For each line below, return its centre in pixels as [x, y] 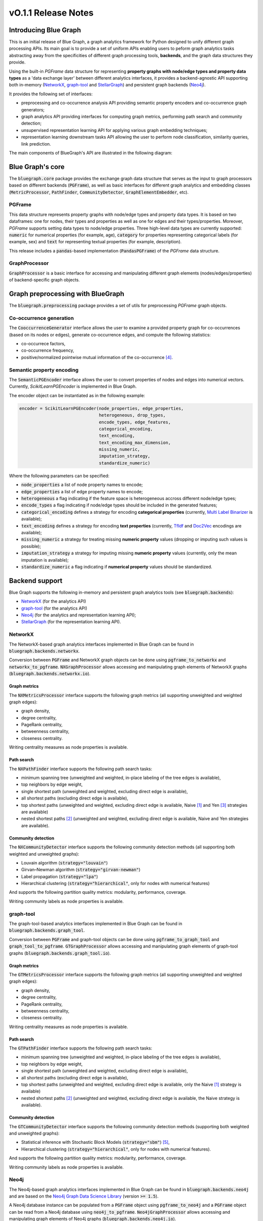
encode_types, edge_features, [135, 422]
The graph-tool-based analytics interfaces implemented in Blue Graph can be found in [96, 924]
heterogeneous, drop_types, [132, 415]
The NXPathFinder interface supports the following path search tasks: [81, 769]
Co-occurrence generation [41, 318]
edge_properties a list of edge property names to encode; [82, 491]
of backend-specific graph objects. [44, 280]
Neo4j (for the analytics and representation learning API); [79, 615]
